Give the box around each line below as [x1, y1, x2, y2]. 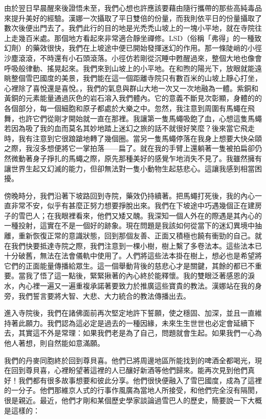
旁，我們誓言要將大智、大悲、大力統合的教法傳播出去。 [4, 290, 190, 301]
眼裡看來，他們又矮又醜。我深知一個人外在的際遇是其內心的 [61, 210, 262, 220]
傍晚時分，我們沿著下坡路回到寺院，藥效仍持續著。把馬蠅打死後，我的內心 [4, 190, 255, 201]
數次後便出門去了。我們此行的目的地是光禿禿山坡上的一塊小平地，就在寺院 [4, 23, 255, 33]
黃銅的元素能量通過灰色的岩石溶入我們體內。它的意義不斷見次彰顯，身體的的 [4, 93, 262, 103]
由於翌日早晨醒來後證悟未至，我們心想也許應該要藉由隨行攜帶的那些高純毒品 [4, 3, 262, 13]
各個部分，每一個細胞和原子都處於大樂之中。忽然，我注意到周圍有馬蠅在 [4, 102, 248, 113]
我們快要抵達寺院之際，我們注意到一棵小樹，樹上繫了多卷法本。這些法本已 [11, 240, 262, 251]
